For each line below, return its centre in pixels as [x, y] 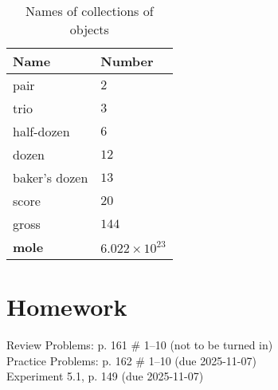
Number [127, 61]
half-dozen [41, 131]
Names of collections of [90, 11]
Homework [67, 307]
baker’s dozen [51, 177]
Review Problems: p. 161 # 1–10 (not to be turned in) [140, 345]
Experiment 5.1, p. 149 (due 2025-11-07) [105, 376]
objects [89, 29]
